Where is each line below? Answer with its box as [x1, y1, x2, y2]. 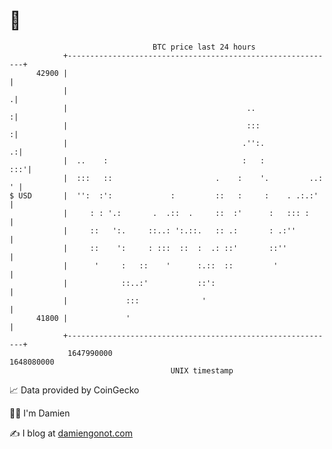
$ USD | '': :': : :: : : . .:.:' [9, 190, 319, 201]
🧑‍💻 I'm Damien [9, 407, 71, 419]
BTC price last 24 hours [152, 42, 256, 52]
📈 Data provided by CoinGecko [9, 384, 140, 396]
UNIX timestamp [170, 365, 234, 376]
